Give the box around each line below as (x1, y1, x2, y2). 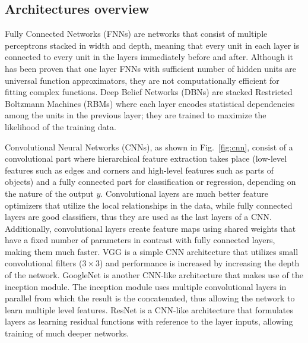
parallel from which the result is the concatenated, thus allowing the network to (5, 292, 295, 304)
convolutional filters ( (5, 257, 82, 269)
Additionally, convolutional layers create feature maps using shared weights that (5, 222, 296, 234)
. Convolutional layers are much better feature (100, 187, 268, 199)
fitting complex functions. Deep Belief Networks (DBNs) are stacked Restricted (5, 86, 293, 98)
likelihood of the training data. (5, 120, 116, 133)
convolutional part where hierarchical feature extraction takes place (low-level (5, 152, 287, 165)
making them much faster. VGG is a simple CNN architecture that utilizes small (5, 245, 299, 257)
